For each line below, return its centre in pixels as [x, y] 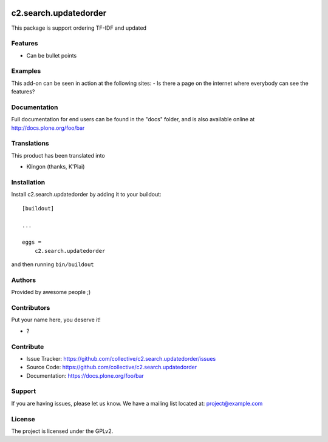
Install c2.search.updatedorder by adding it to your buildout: [86, 195]
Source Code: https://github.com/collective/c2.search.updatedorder [112, 367]
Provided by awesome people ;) [51, 292]
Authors [24, 280]
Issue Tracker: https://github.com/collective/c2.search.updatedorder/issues [121, 358]
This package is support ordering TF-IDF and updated [79, 28]
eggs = [32, 242]
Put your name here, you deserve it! [56, 320]
